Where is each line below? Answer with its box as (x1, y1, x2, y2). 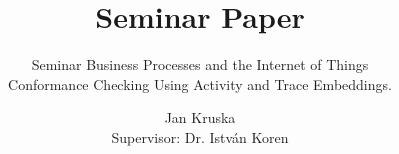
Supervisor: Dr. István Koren (111, 126, 289, 147)
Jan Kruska (164, 107, 236, 128)
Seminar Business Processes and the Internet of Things (31, 54, 369, 75)
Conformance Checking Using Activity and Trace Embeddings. (8, 73, 392, 94)
